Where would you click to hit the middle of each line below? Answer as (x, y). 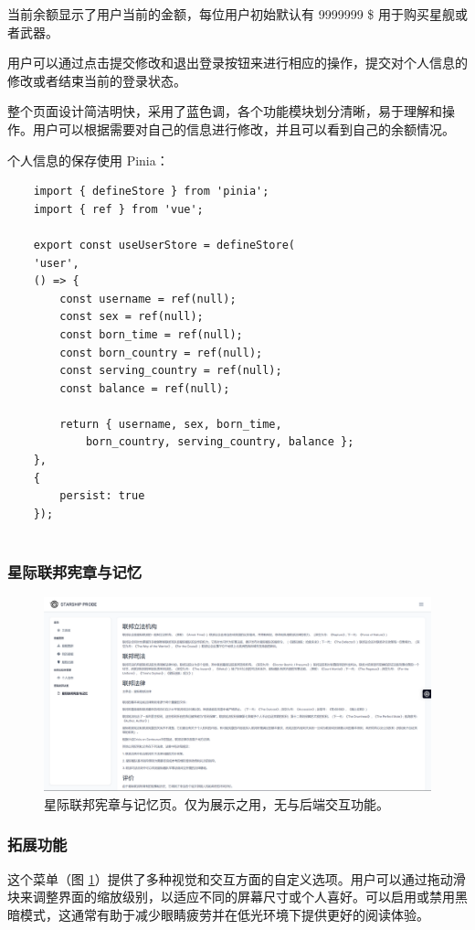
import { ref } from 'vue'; (118, 209)
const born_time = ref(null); (151, 334)
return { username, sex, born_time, (171, 424)
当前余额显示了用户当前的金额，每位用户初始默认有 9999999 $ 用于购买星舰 (231, 14)
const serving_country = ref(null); (171, 371)
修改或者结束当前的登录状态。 (97, 80)
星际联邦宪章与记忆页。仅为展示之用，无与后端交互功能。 (216, 803)
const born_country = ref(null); (161, 353)
